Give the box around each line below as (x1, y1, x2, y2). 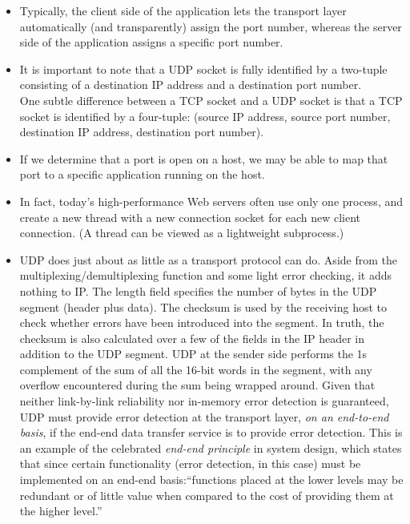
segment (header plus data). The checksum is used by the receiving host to (19, 298, 388, 315)
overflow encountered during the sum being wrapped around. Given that (19, 377, 376, 393)
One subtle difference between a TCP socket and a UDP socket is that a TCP (19, 91, 403, 108)
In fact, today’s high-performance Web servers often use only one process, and (19, 192, 404, 209)
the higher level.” (19, 502, 102, 519)
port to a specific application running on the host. (19, 166, 265, 183)
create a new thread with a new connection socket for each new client (19, 208, 360, 225)
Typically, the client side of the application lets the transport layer (19, 2, 347, 18)
